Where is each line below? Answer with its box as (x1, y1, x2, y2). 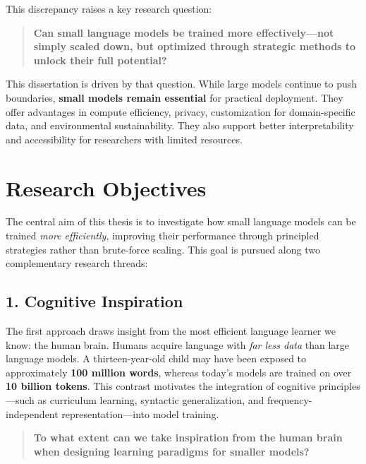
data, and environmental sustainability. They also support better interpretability (6, 118, 354, 133)
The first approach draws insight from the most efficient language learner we (6, 323, 336, 338)
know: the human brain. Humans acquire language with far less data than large (6, 337, 350, 352)
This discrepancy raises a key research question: (6, 1, 212, 16)
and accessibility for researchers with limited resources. (6, 131, 243, 146)
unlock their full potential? (33, 52, 167, 67)
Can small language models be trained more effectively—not (33, 25, 334, 40)
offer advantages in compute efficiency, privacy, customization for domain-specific (6, 104, 355, 119)
